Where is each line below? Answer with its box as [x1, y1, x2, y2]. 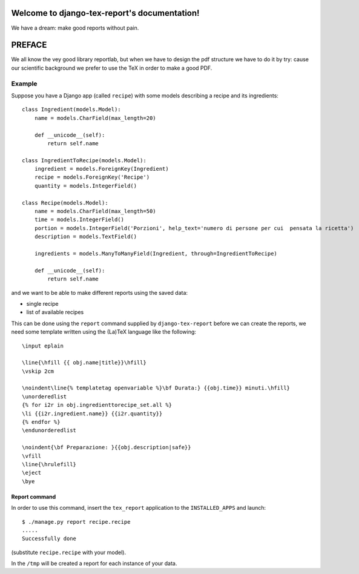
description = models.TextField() [34, 233, 137, 240]
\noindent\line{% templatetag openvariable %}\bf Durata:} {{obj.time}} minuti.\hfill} [22, 384, 291, 392]
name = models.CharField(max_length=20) [34, 114, 157, 121]
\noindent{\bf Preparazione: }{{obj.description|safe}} [22, 444, 191, 451]
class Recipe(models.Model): [22, 199, 108, 206]
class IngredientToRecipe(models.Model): [22, 157, 147, 163]
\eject [22, 469, 42, 477]
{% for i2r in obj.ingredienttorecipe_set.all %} [22, 401, 173, 409]
